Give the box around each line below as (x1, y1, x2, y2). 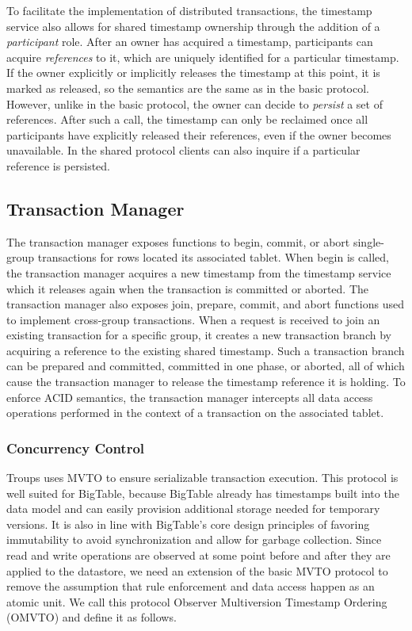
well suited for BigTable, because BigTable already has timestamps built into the (6, 484, 399, 501)
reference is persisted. (6, 157, 110, 174)
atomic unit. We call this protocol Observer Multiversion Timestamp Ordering (6, 593, 387, 610)
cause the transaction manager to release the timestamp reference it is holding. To (6, 373, 406, 390)
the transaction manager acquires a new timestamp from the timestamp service (6, 264, 391, 281)
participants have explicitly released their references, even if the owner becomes (6, 126, 391, 143)
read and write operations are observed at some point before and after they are (6, 547, 391, 564)
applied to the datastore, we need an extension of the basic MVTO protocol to (6, 562, 388, 579)
